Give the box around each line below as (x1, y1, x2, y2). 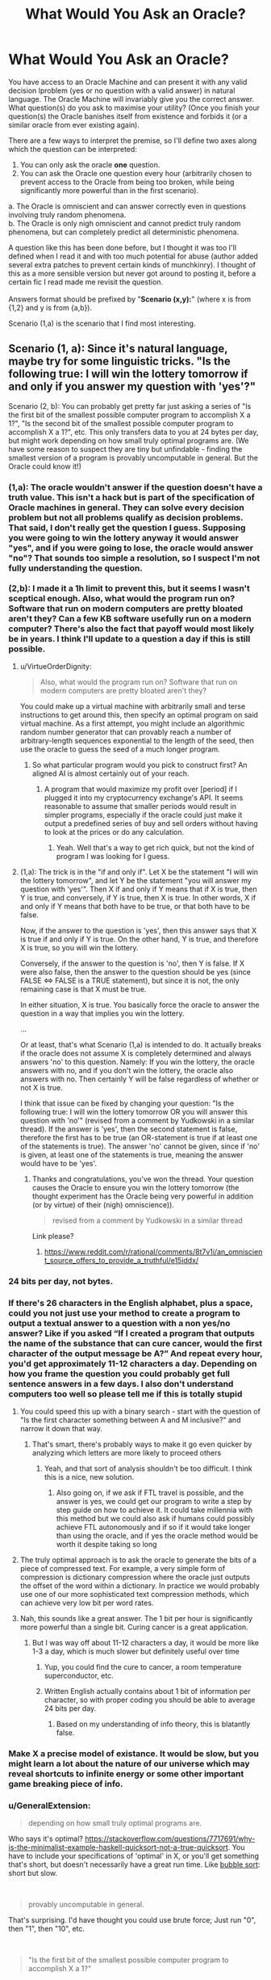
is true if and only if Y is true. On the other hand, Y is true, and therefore (19, 934, 259, 944)
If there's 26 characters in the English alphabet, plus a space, (8, 1297, 253, 1308)
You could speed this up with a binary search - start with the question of (19, 1407, 261, 1417)
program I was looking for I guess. (56, 852, 170, 862)
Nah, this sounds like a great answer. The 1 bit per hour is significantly (19, 1614, 252, 1624)
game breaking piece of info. (8, 1779, 123, 1790)
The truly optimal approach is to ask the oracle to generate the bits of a (19, 1555, 256, 1565)
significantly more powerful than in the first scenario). (19, 185, 199, 195)
